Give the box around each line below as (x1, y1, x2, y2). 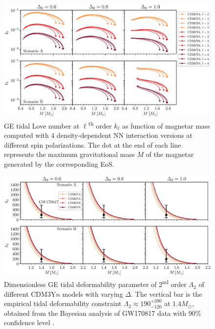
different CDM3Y (4, 288, 56, 299)
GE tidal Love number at (4, 120, 80, 131)
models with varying (62, 288, 123, 299)
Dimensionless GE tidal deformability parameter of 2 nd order (4, 278, 187, 289)
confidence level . (4, 317, 55, 328)
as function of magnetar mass (122, 120, 210, 131)
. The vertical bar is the (131, 288, 202, 299)
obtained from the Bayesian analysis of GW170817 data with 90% (4, 307, 201, 318)
